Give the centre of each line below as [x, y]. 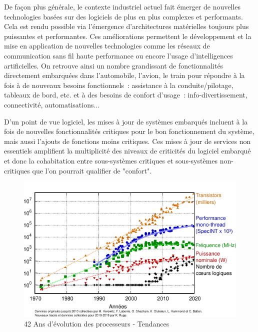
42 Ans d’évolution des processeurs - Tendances [97, 324]
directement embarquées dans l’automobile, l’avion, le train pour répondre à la [124, 75]
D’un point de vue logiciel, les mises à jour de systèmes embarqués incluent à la [126, 121]
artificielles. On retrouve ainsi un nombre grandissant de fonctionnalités [114, 65]
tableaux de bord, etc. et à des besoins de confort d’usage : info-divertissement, [126, 95]
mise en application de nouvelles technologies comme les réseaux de [107, 46]
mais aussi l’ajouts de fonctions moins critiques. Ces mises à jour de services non [127, 141]
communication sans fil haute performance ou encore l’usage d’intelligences [118, 55]
